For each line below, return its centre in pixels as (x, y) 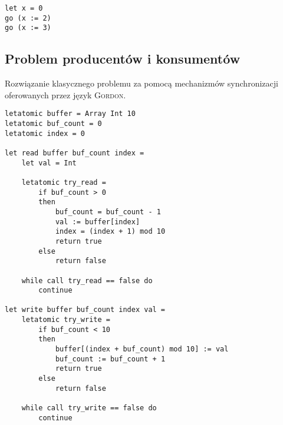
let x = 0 (24, 8)
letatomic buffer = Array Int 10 (70, 114)
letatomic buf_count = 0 (53, 124)
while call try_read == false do (87, 280)
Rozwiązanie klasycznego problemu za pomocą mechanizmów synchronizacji (141, 83)
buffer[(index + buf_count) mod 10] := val (142, 349)
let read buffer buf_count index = (75, 153)
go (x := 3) (28, 28)
